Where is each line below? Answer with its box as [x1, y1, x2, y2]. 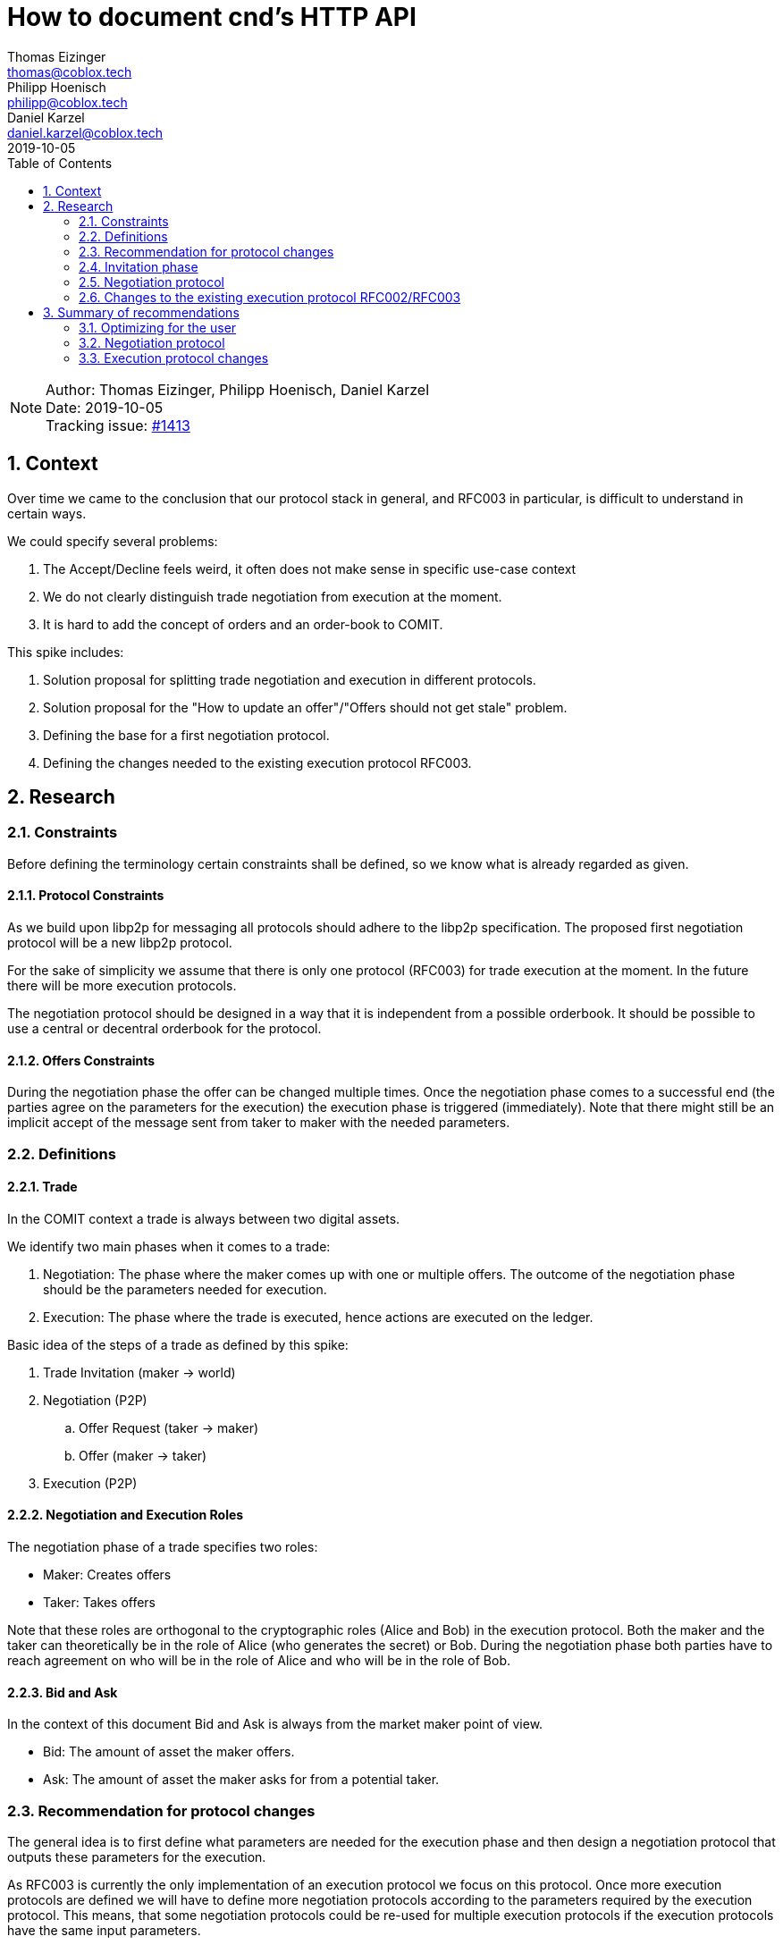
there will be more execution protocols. [7, 978, 237, 994]
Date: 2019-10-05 [46, 398, 164, 417]
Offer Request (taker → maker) [79, 1419, 259, 1436]
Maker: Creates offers [43, 1567, 172, 1583]
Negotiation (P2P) [43, 1392, 147, 1408]
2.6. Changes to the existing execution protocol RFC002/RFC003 [79, 289, 461, 305]
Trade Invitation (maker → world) [43, 1364, 236, 1380]
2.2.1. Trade [7, 1179, 78, 1195]
